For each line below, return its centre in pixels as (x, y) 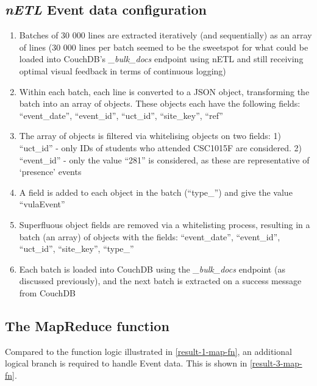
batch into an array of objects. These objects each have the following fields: (160, 103)
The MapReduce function (87, 325)
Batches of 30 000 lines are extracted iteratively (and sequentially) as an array (166, 35)
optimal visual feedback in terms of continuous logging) (123, 70)
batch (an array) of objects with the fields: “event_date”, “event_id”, (150, 236)
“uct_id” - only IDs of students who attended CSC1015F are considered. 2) (160, 147)
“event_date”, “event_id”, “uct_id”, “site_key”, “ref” (121, 115)
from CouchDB (48, 292)
